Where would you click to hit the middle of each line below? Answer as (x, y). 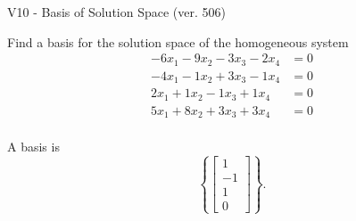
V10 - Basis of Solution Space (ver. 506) (116, 12)
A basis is (33, 147)
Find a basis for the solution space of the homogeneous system (178, 41)
